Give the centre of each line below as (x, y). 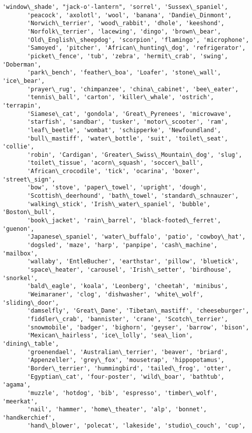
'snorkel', (20, 278)
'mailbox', (20, 253)
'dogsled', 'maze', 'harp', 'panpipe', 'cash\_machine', (122, 245)
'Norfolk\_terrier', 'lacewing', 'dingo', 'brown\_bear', (124, 31)
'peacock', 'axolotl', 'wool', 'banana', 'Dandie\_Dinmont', (129, 15)
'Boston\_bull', (29, 212)
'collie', (18, 147)
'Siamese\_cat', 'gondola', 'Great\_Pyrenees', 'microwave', (129, 114)
